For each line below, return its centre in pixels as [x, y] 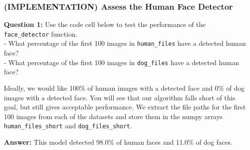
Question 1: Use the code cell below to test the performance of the [105, 24]
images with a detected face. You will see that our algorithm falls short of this [120, 97]
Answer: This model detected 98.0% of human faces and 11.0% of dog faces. [118, 142]
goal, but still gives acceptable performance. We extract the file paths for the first [125, 107]
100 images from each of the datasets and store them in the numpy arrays [113, 116]
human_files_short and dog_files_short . [68, 126]
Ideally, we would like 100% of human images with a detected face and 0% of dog [124, 88]
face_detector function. [41, 34]
